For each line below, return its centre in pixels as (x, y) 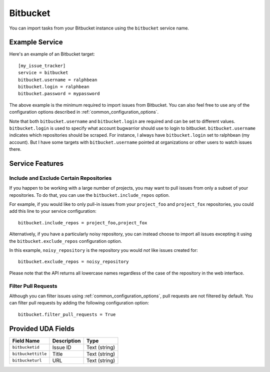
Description (66, 340)
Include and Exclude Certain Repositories (60, 178)
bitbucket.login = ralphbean (54, 87)
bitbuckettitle (29, 354)
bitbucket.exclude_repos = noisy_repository (74, 262)
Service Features (36, 163)
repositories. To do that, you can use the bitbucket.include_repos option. (89, 195)
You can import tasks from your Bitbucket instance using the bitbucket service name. (99, 28)
